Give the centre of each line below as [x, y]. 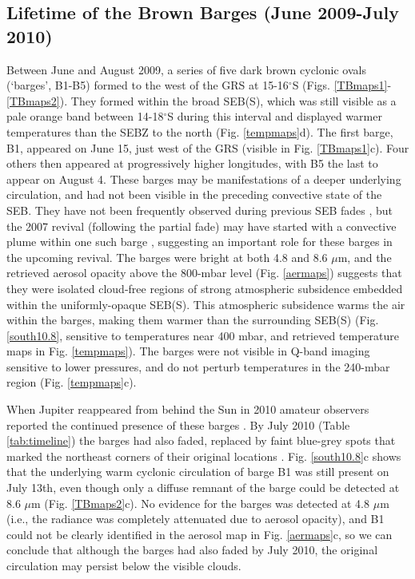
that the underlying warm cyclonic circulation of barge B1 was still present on [198, 472]
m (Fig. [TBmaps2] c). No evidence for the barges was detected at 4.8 [200, 503]
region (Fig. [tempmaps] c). [72, 382]
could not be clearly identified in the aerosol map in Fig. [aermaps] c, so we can [200, 534]
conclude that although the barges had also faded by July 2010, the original [192, 550]
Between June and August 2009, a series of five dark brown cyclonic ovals [186, 69]
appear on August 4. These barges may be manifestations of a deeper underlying [204, 178]
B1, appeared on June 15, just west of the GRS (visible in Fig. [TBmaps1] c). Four [208, 147]
